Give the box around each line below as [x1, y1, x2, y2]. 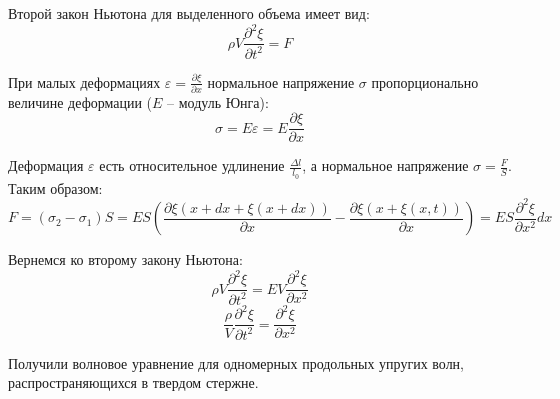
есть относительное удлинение [99, 155, 285, 176]
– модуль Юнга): [167, 91, 269, 112]
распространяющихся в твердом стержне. [8, 372, 259, 393]
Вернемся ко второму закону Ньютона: [8, 249, 243, 270]
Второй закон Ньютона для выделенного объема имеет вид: [8, 3, 370, 23]
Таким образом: [8, 177, 103, 198]
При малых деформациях [8, 71, 161, 92]
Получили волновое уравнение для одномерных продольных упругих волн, [8, 352, 464, 373]
